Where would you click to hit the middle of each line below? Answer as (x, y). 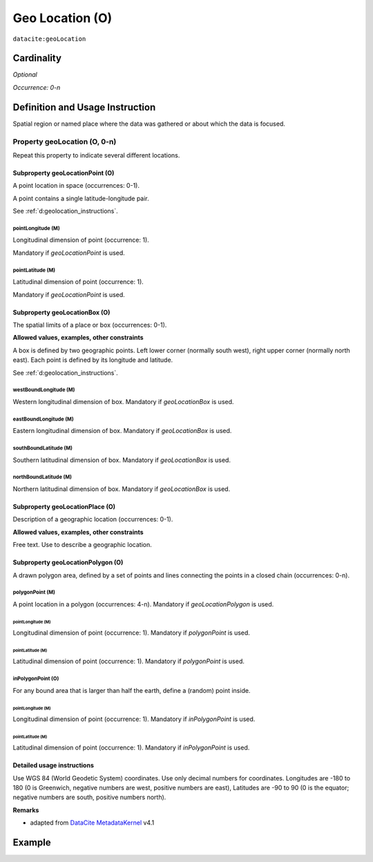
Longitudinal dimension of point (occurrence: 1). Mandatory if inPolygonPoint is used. (134, 719)
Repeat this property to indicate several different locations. (96, 155)
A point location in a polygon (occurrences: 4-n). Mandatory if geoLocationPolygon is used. (143, 604)
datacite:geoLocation (49, 39)
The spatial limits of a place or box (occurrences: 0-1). (90, 325)
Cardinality (37, 58)
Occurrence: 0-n (37, 87)
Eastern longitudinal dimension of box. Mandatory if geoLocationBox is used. (122, 431)
